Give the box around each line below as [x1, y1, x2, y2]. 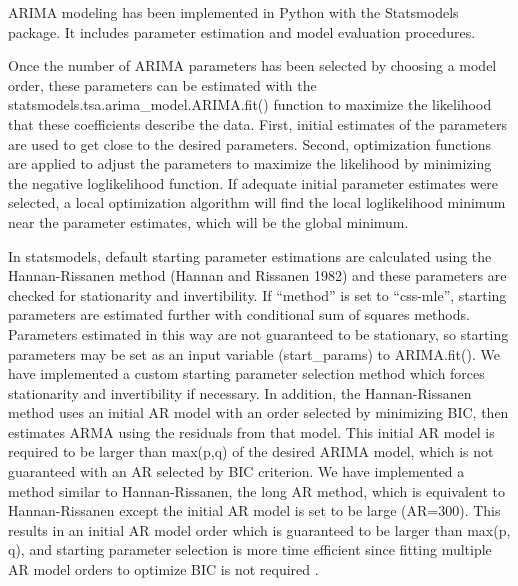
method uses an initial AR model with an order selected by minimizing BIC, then [8, 402, 509, 423]
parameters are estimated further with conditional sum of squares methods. [8, 304, 470, 325]
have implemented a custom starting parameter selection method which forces [8, 363, 485, 384]
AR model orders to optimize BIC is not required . [8, 559, 319, 580]
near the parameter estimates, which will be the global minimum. [8, 211, 409, 232]
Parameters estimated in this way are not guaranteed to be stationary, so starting [8, 323, 509, 344]
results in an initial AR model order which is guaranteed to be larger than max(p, [8, 519, 511, 540]
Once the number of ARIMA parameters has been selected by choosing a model [8, 55, 497, 76]
